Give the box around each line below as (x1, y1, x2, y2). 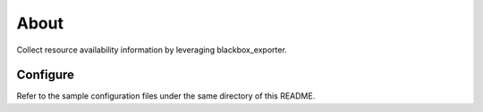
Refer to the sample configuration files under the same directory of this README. (16, 91, 316, 101)
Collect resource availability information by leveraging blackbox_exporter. (16, 44, 288, 55)
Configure (16, 68, 75, 83)
